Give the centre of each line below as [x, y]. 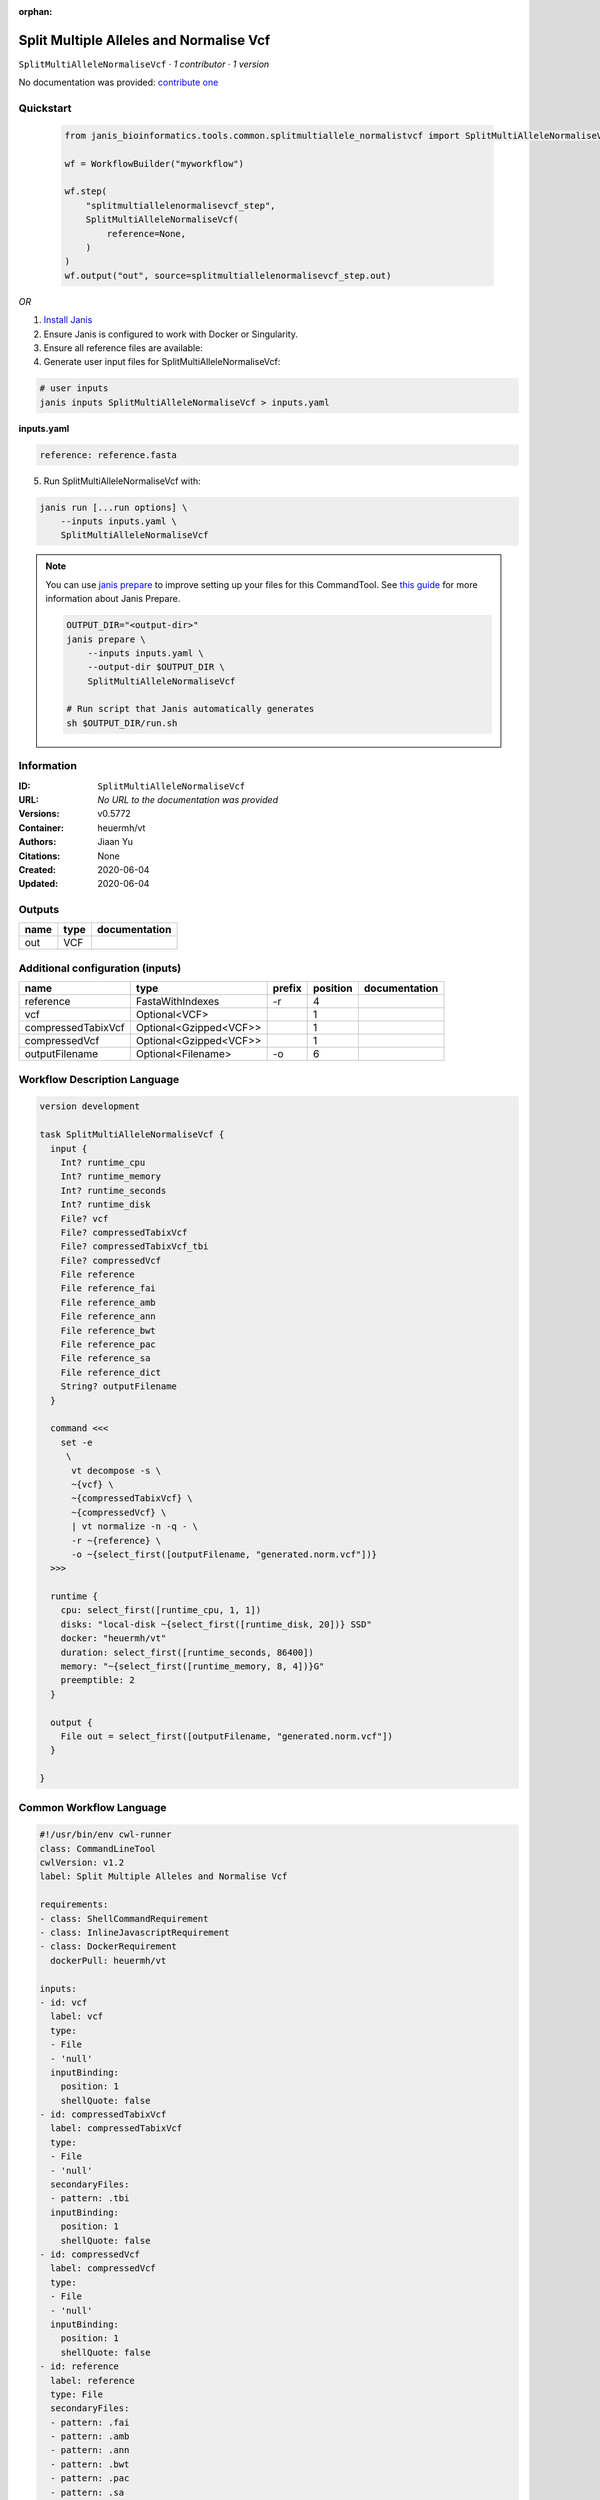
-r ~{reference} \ [116, 1540]
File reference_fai [108, 1288]
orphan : [35, 11]
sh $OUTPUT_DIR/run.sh [122, 723]
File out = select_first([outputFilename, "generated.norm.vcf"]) [227, 1736]
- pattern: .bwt [90, 2464]
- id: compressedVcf [89, 2254]
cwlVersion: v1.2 [82, 1863]
